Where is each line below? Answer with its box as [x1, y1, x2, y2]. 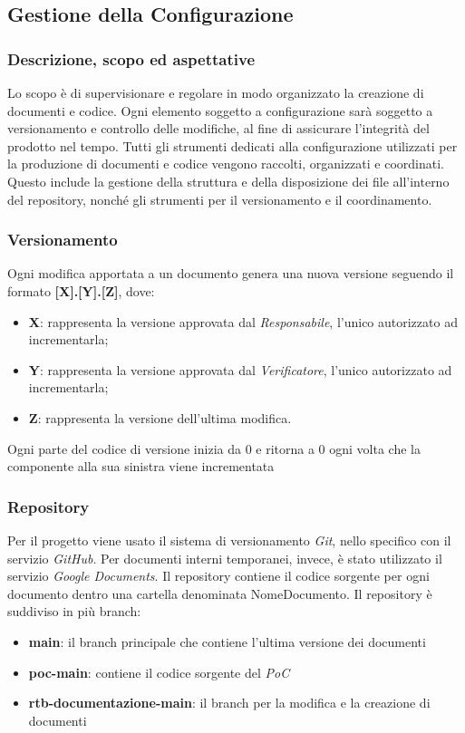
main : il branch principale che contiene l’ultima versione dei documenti [28, 632, 426, 651]
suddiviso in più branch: [7, 602, 141, 621]
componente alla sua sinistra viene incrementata [7, 457, 275, 476]
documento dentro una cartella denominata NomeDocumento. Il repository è [7, 584, 432, 603]
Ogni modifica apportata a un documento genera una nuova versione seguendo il [7, 264, 454, 283]
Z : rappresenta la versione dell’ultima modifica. [28, 408, 292, 427]
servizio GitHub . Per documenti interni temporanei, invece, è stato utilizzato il [7, 548, 442, 567]
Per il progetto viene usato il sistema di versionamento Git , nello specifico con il [7, 530, 451, 549]
